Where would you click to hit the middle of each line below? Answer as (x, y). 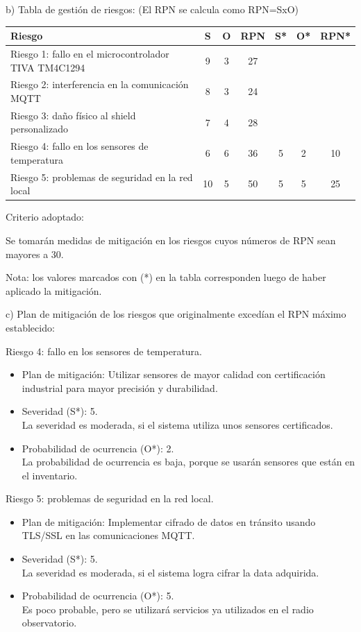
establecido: (30, 327)
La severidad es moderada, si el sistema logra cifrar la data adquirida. (170, 572)
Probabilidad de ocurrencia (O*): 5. (98, 596)
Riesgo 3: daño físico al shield (73, 115)
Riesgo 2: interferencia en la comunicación (100, 84)
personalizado (39, 129)
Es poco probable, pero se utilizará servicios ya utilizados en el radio (168, 609)
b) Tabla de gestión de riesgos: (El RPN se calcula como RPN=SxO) (152, 9)
